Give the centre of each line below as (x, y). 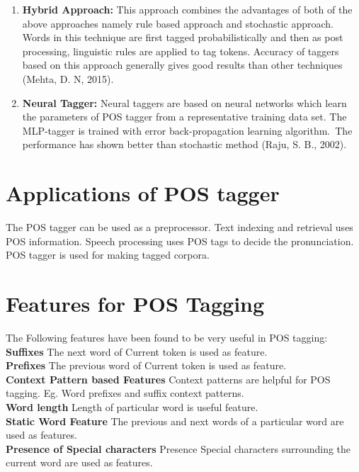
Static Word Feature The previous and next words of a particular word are (175, 421)
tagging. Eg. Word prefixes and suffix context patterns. (125, 393)
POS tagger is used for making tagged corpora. (108, 255)
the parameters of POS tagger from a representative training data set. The (184, 117)
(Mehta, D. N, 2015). (68, 78)
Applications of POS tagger (143, 193)
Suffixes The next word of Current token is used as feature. (137, 351)
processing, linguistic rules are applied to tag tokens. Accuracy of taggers (181, 51)
